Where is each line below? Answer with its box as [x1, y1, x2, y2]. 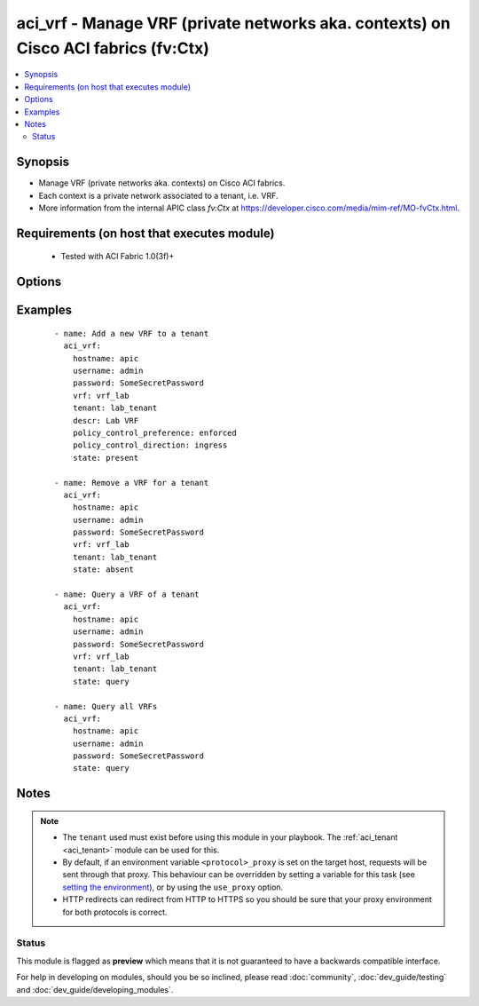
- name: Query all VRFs [54, 701, 158, 711]
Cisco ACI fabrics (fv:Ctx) [16, 38, 210, 58]
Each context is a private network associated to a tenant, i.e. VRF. [38, 190, 279, 201]
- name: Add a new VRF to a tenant [54, 329, 209, 338]
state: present [72, 453, 139, 463]
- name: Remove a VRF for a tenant [54, 478, 209, 487]
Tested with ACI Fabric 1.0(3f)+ [60, 251, 175, 262]
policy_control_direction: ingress [72, 440, 228, 450]
